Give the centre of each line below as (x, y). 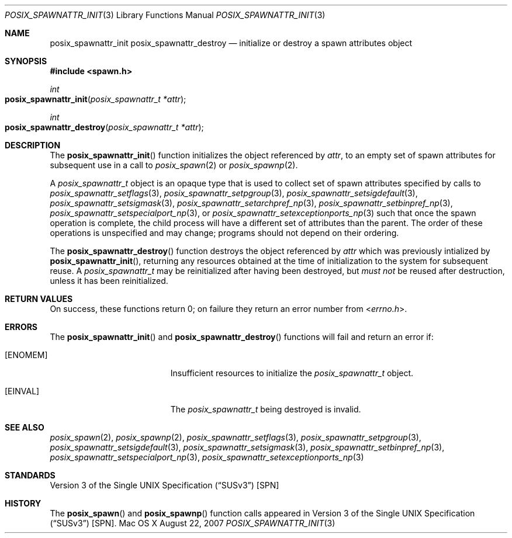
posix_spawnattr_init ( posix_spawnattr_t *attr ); (96, 99)
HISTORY (23, 503)
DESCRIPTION (33, 145)
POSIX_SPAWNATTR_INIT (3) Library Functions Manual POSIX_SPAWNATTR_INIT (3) (165, 15)
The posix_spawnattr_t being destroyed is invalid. (266, 409)
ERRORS (21, 327)
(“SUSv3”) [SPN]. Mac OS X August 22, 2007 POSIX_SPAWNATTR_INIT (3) (193, 523)
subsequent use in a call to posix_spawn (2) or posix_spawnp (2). (174, 165)
